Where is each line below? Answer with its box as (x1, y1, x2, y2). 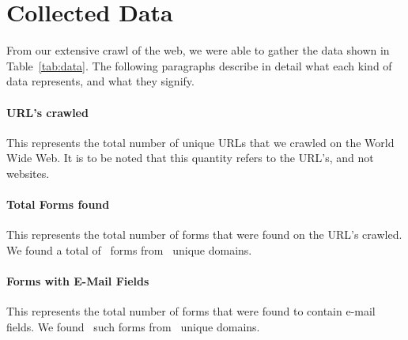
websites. (6, 164, 50, 181)
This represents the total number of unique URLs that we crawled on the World (6, 134, 395, 150)
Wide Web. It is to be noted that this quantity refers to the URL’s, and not (6, 149, 374, 166)
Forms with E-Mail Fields (6, 273, 149, 289)
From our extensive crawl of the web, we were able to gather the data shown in (6, 42, 390, 59)
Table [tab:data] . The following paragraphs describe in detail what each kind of (6, 57, 392, 74)
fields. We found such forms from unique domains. (6, 318, 260, 334)
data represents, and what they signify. (6, 73, 195, 89)
